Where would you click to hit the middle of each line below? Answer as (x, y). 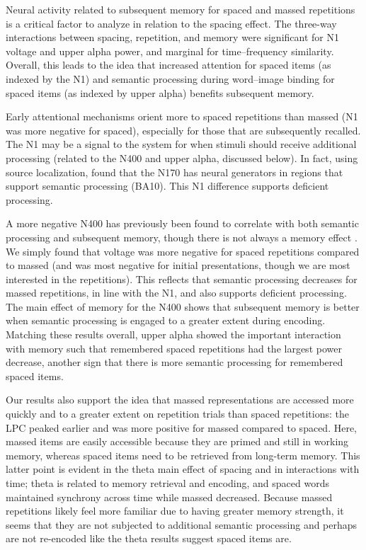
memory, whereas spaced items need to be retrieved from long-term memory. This (183, 455)
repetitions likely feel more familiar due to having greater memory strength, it (175, 511)
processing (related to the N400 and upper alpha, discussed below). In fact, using (182, 157)
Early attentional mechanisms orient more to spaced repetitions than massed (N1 (182, 116)
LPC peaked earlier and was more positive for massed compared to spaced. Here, (182, 427)
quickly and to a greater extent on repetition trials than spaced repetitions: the (178, 414)
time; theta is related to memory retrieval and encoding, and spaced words (167, 483)
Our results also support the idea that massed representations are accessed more (180, 400)
